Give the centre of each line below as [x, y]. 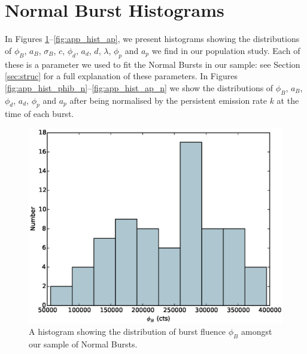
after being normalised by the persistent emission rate [168, 100]
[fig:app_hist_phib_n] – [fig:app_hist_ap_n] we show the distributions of [139, 87]
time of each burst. [39, 114]
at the [288, 100]
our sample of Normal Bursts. [83, 343]
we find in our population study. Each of [226, 50]
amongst [256, 331]
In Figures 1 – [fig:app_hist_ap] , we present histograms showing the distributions [152, 39]
